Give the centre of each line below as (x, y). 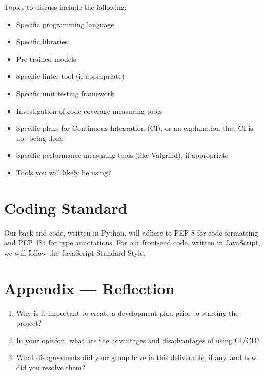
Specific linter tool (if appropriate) (70, 76)
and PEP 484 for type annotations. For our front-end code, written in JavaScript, (132, 243)
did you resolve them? (51, 367)
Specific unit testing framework (65, 93)
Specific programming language (65, 24)
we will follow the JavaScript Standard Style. (75, 252)
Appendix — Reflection (89, 288)
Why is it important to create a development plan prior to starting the (127, 312)
